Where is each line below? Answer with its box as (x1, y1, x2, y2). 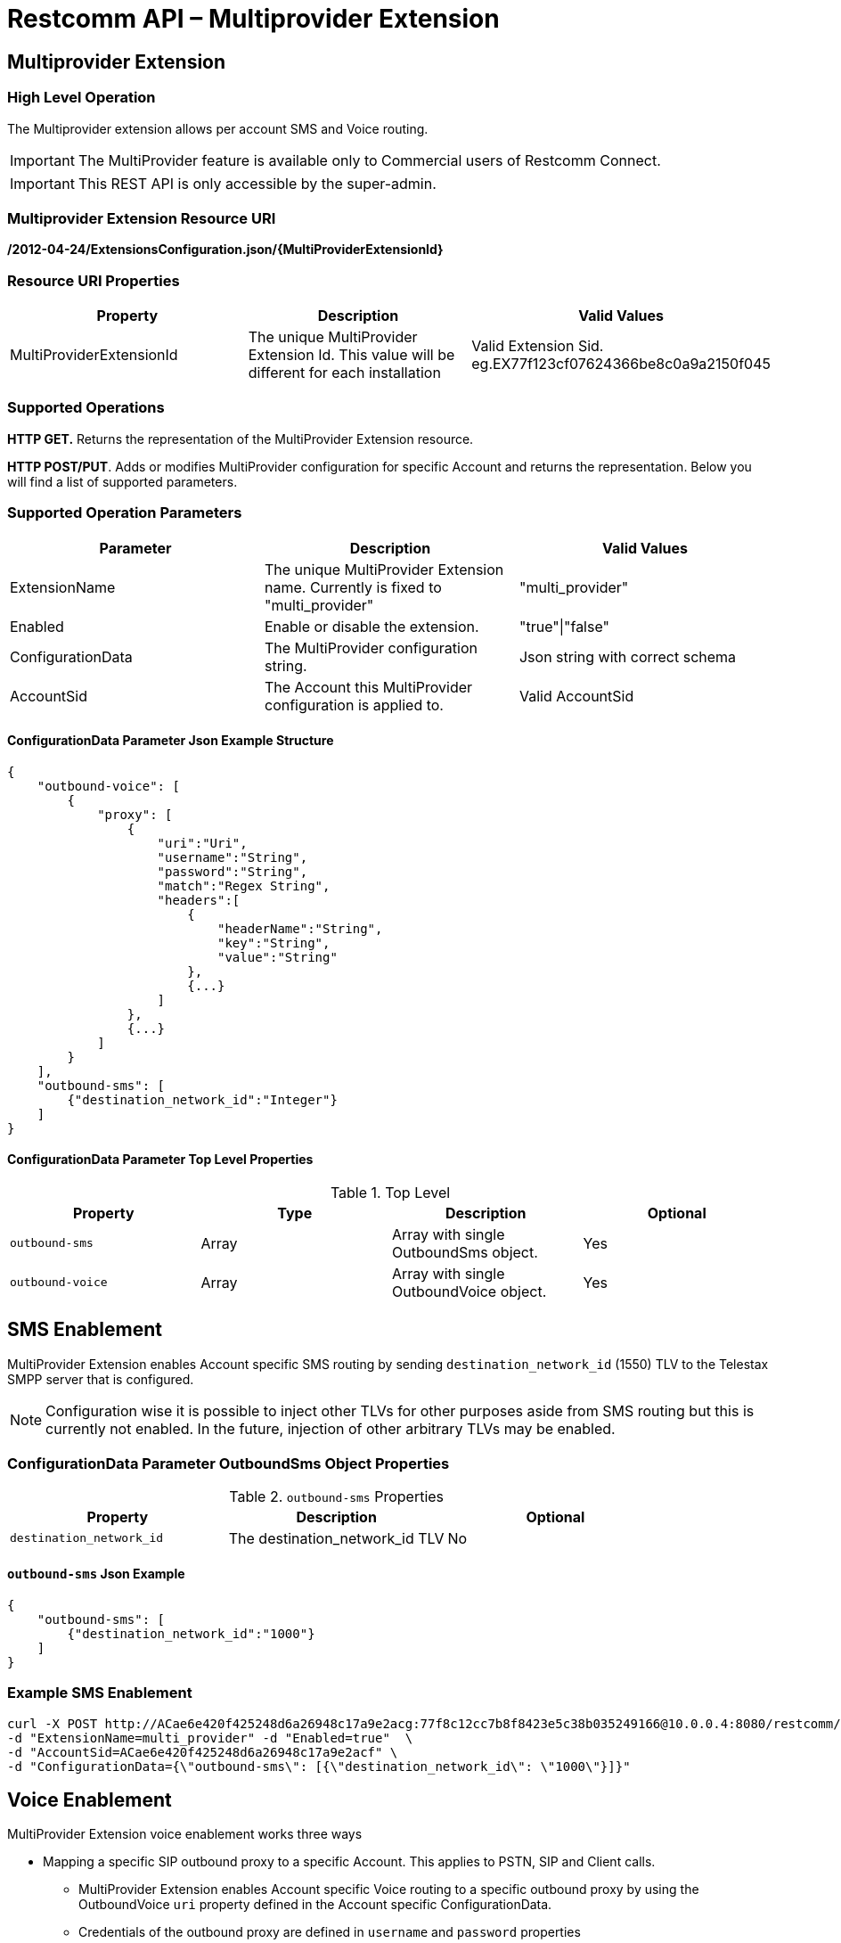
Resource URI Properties (7, 271, 180, 290)
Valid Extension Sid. (471, 337, 604, 356)
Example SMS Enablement (7, 1684, 192, 1702)
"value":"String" (217, 949, 338, 964)
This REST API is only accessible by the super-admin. (78, 174, 437, 193)
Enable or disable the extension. (264, 617, 479, 635)
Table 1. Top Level (330, 1183, 451, 1201)
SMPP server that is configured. (7, 1371, 194, 1387)
